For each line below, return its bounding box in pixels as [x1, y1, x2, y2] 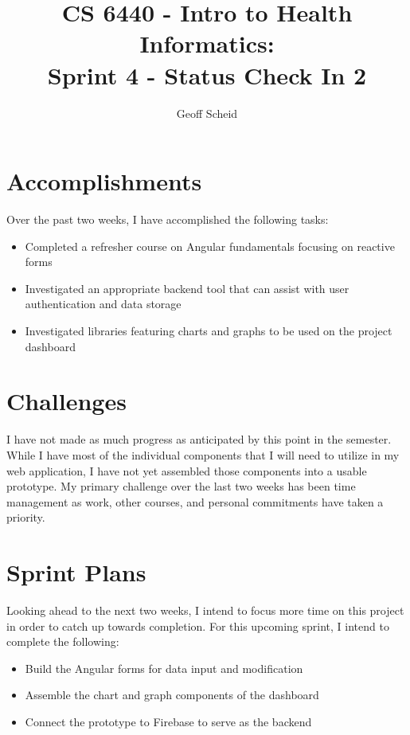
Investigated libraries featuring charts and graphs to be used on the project [25, 323, 392, 338]
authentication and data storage [25, 295, 182, 312]
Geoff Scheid [176, 104, 238, 121]
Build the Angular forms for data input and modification [25, 659, 303, 676]
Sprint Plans [6, 556, 146, 588]
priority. [6, 509, 45, 526]
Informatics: [139, 27, 275, 60]
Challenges [6, 385, 127, 417]
